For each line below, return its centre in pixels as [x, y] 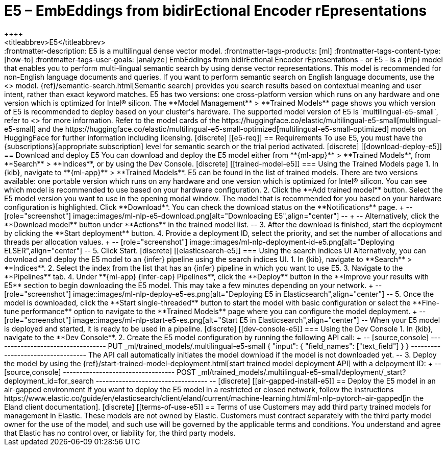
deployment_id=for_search [49, 381]
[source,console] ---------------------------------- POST [100, 372]
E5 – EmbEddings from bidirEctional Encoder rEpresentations [216, 11]
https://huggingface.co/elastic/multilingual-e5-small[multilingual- [331, 120]
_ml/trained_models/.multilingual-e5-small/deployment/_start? [302, 372]
